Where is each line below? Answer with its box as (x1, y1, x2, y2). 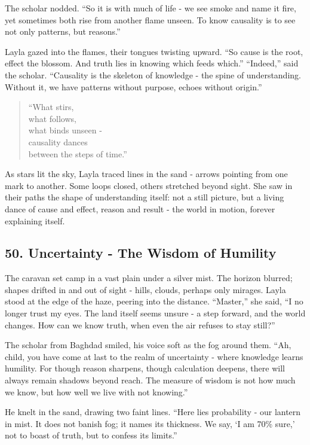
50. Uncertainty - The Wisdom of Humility (5, 243, 277, 262)
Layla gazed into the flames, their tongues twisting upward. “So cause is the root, (5, 45, 303, 57)
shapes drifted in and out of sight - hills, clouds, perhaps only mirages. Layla (5, 283, 286, 295)
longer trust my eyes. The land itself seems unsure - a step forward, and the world (5, 307, 306, 319)
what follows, (28, 112, 76, 124)
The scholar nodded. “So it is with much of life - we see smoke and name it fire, (5, 2, 296, 14)
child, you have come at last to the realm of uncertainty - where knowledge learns (5, 350, 303, 362)
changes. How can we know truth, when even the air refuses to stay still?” (5, 318, 275, 331)
